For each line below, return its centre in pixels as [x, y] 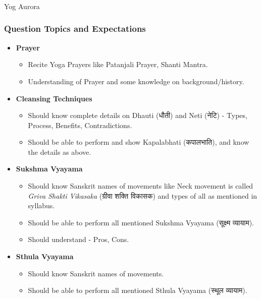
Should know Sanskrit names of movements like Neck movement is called [141, 186]
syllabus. [41, 205]
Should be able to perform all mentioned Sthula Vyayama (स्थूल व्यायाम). [138, 290]
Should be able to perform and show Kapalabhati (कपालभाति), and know [139, 142]
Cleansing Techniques [54, 98]
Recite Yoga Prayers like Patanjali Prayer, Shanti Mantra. [118, 64]
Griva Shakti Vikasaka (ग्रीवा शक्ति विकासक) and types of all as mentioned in [143, 195]
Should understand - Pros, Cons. [79, 239]
